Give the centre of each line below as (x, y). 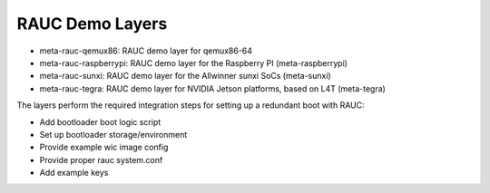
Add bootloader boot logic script (100, 121)
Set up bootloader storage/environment (113, 134)
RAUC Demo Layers (92, 24)
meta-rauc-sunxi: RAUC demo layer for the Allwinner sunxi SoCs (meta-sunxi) (185, 76)
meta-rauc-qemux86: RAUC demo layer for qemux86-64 (146, 51)
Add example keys (74, 173)
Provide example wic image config (104, 147)
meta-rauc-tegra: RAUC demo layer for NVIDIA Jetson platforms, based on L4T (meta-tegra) (212, 88)
